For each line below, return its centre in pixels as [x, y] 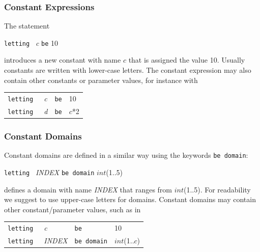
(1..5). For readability [217, 189]
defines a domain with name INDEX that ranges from [88, 189]
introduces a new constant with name [63, 60]
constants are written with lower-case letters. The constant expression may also [128, 70]
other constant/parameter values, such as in [73, 209]
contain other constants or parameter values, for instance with [101, 80]
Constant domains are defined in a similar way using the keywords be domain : [126, 155]
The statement [27, 26]
